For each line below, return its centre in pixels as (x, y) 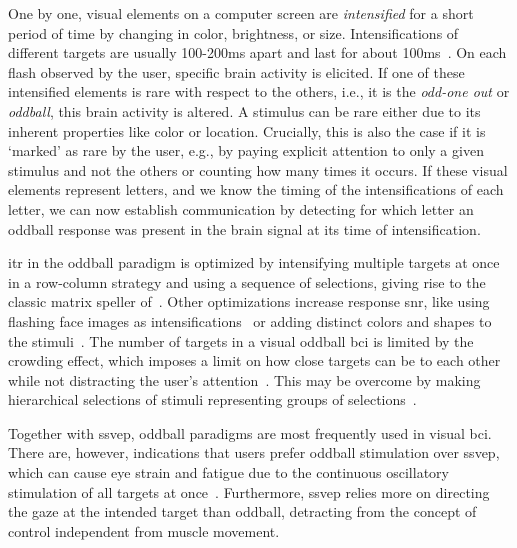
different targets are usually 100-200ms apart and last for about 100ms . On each (257, 52)
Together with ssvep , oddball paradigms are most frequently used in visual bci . (250, 432)
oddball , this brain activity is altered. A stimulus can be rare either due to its (244, 110)
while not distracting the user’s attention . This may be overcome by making (244, 379)
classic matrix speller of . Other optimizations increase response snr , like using (249, 301)
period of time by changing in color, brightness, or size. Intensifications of (233, 32)
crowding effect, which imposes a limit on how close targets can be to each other (254, 360)
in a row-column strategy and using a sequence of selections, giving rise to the (247, 281)
